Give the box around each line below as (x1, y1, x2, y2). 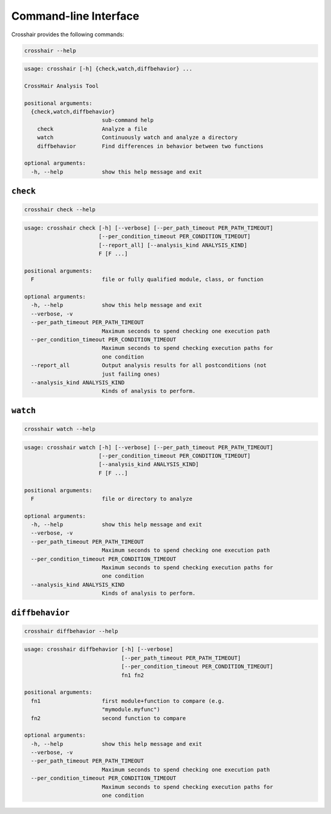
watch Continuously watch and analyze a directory (37, 134, 238, 141)
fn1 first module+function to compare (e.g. (31, 697, 225, 704)
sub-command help (101, 117, 154, 124)
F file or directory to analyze (31, 495, 192, 502)
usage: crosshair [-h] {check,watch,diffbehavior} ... (24, 65, 192, 72)
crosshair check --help (24, 206, 96, 213)
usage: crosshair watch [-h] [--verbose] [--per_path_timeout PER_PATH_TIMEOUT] (24, 444, 273, 451)
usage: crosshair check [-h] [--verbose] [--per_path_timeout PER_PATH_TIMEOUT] (24, 224, 273, 231)
